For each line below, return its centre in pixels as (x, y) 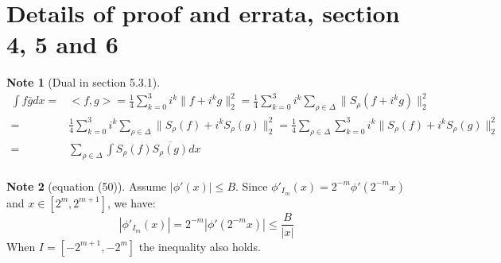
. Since (252, 186)
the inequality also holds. (200, 246)
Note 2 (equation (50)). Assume (87, 186)
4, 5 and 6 (62, 44)
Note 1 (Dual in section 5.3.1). (83, 82)
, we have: (131, 202)
